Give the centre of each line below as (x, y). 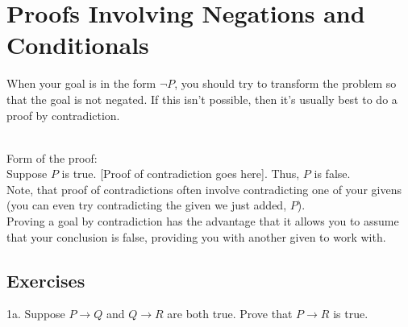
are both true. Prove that (230, 314)
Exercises (46, 280)
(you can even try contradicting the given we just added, (147, 205)
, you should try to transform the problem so (285, 83)
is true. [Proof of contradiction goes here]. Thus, (181, 174)
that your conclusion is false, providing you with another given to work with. (196, 236)
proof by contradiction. (63, 115)
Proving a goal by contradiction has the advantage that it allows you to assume (203, 221)
